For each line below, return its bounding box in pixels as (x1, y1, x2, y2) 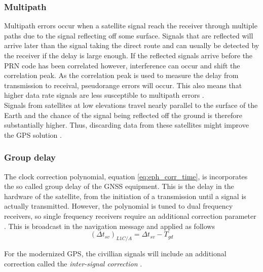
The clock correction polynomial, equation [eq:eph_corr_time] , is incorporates (4, 171, 248, 181)
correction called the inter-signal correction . (4, 258, 142, 268)
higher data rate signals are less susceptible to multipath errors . (4, 90, 204, 100)
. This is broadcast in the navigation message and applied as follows (4, 220, 215, 231)
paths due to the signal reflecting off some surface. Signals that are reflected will (4, 30, 253, 41)
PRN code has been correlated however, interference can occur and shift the (4, 60, 240, 70)
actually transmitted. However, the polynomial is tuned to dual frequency (4, 201, 233, 211)
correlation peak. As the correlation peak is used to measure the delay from (4, 70, 239, 81)
